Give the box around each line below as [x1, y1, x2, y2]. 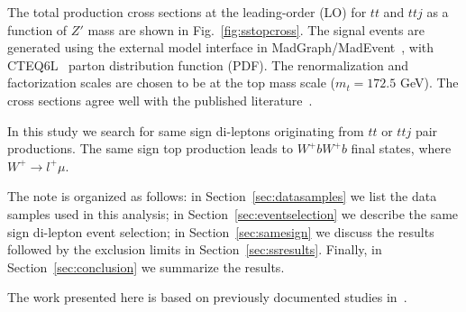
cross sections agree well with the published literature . [7, 90, 313, 109]
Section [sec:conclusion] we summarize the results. [7, 257, 285, 276]
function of [7, 20, 68, 39]
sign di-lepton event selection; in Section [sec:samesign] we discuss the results [7, 222, 434, 241]
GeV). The [399, 73, 459, 92]
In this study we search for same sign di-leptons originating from [7, 121, 364, 140]
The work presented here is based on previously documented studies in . [7, 288, 407, 307]
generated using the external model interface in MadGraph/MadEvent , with [7, 38, 434, 57]
